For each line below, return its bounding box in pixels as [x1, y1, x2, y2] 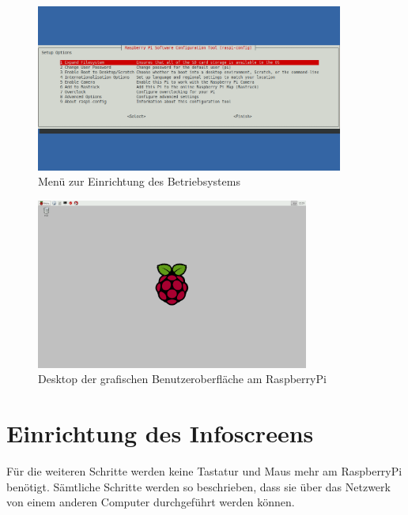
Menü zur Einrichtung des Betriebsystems [38, 173, 240, 190]
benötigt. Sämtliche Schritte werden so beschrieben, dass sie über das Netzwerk [6, 478, 391, 494]
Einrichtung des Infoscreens [6, 417, 314, 449]
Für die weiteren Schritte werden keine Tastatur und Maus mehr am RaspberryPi [6, 463, 402, 479]
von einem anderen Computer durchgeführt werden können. [6, 494, 295, 510]
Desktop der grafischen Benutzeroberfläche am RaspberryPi [38, 370, 327, 387]
